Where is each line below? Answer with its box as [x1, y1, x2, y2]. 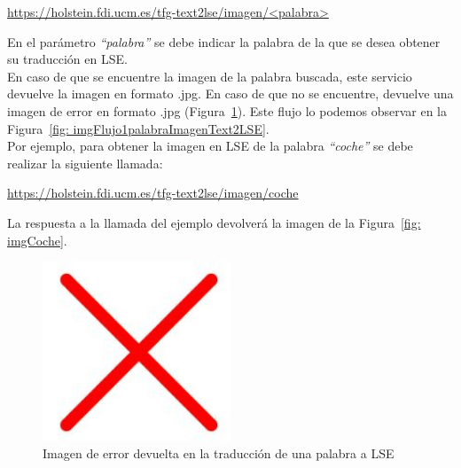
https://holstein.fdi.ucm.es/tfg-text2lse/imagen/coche [7, 183, 299, 202]
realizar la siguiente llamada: [7, 153, 163, 172]
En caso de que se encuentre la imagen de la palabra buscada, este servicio [7, 66, 412, 85]
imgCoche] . [7, 230, 67, 249]
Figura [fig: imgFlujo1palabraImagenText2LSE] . [7, 119, 270, 137]
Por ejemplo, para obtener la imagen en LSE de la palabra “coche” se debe [7, 136, 413, 155]
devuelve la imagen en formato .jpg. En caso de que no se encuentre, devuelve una [7, 84, 454, 103]
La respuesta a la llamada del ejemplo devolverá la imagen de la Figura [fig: [7, 213, 421, 231]
